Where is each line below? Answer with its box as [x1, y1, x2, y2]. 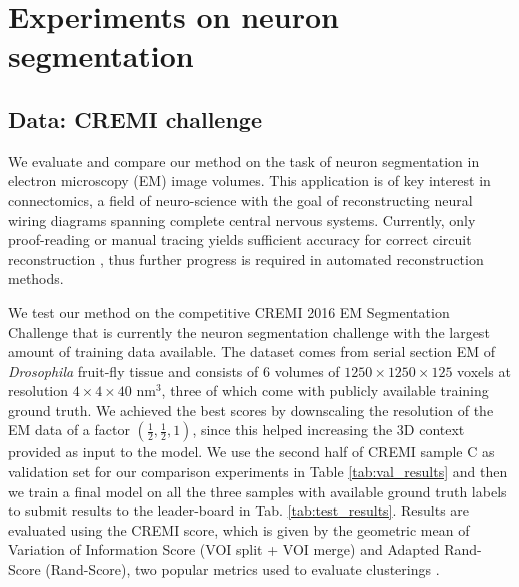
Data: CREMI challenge [8, 103, 262, 134]
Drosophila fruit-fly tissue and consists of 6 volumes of [8, 360, 340, 381]
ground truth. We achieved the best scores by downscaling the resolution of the [8, 399, 494, 420]
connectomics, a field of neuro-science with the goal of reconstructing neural [8, 189, 473, 210]
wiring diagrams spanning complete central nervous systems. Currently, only [8, 209, 476, 230]
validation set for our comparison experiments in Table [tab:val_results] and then [8, 461, 508, 482]
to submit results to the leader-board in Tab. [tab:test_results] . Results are [8, 500, 470, 521]
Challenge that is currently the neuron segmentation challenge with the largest [8, 321, 490, 342]
